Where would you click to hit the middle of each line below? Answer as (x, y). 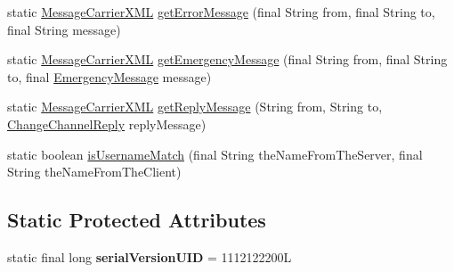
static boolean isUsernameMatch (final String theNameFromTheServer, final (215, 154)
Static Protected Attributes (137, 220)
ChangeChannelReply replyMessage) (107, 124)
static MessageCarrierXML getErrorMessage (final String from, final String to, (221, 12)
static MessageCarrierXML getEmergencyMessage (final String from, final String (227, 59)
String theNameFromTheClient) (94, 172)
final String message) (64, 29)
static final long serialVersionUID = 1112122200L (150, 256)
